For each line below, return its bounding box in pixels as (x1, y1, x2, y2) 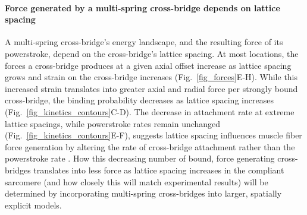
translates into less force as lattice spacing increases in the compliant (33, 163, 284, 176)
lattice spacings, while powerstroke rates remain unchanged (5, 117, 221, 129)
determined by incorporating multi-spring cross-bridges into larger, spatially (5, 187, 282, 200)
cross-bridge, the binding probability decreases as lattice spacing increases (5, 94, 274, 106)
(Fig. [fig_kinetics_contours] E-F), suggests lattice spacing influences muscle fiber (5, 129, 302, 141)
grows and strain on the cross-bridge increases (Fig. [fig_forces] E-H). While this (5, 71, 298, 83)
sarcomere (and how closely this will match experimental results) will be (5, 175, 268, 188)
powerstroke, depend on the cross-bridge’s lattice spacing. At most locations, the (5, 47, 299, 59)
